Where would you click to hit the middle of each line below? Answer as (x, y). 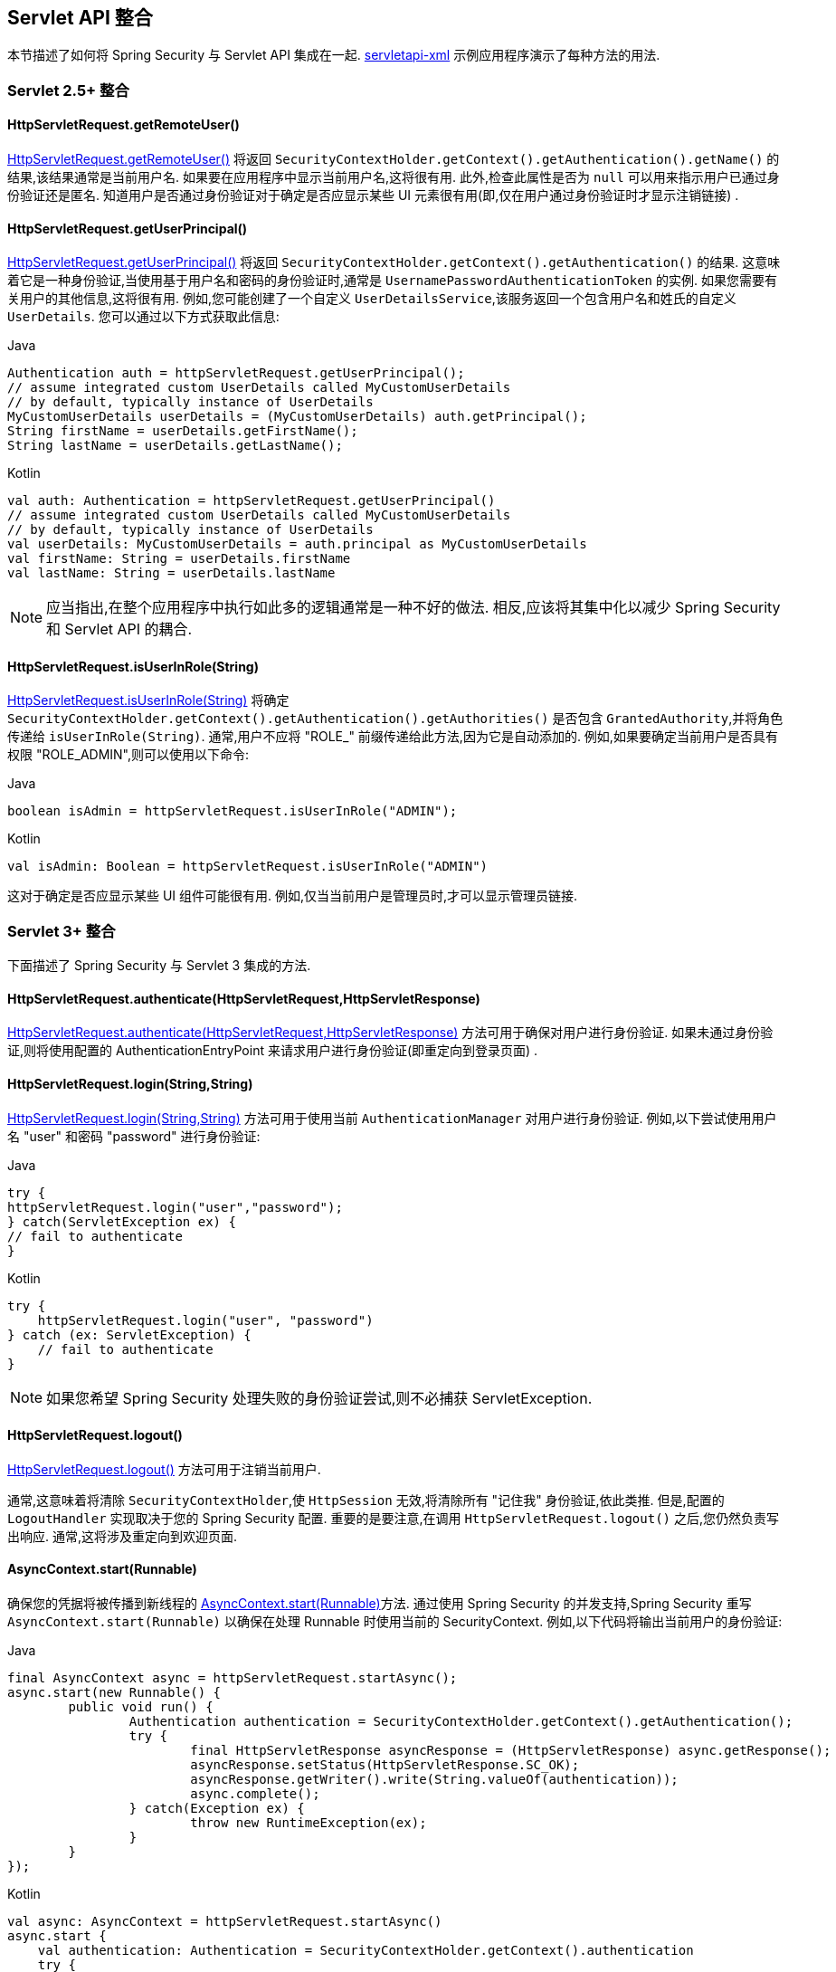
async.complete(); (255, 1794)
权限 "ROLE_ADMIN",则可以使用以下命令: (128, 755)
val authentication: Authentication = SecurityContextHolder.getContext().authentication (366, 1951)
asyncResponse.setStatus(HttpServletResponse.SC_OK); (385, 1765)
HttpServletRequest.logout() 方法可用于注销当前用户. (164, 1469)
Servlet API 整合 (80, 18)
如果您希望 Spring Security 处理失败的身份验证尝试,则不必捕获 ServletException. (319, 1398)
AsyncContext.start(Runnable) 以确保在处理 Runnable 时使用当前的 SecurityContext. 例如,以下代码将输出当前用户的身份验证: (395, 1622)
